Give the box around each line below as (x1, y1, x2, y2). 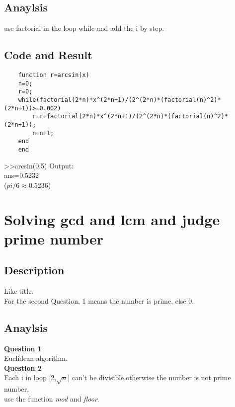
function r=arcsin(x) (18, 72, 89, 79)
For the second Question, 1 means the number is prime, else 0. (4, 295, 194, 306)
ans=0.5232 (4, 170, 39, 180)
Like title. (4, 286, 34, 296)
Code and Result (4, 47, 92, 63)
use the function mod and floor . (4, 393, 99, 404)
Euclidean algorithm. (4, 353, 68, 363)
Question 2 (4, 362, 42, 373)
